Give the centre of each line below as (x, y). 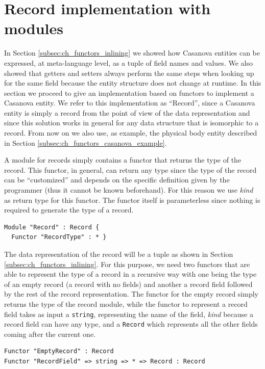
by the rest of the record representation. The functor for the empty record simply (131, 294)
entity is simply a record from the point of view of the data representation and (127, 112)
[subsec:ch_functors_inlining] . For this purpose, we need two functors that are (127, 264)
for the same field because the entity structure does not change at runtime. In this (133, 83)
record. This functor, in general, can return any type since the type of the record (130, 169)
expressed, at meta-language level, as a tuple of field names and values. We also (128, 62)
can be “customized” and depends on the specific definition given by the (117, 180)
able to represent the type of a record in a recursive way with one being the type (130, 274)
